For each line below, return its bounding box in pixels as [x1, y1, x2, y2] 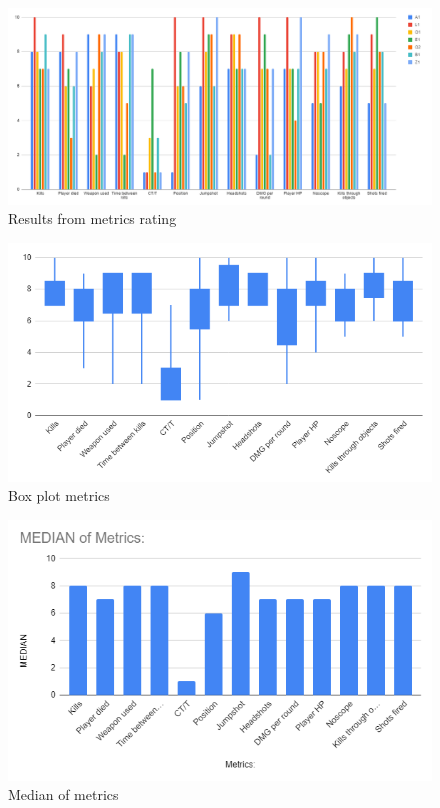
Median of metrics [8, 784, 119, 805]
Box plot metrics [8, 485, 110, 506]
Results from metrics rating [8, 208, 177, 229]
